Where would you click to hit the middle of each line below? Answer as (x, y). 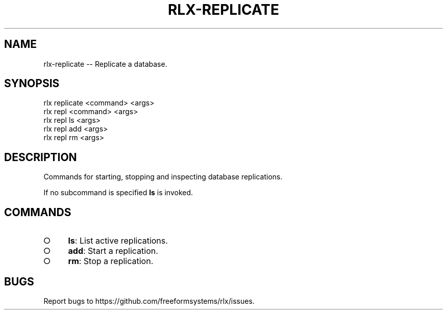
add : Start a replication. (113, 251)
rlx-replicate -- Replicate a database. (105, 64)
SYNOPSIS (32, 84)
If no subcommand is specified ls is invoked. (118, 193)
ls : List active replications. (118, 241)
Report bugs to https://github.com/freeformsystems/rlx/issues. (149, 301)
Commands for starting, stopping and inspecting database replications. (163, 177)
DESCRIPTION (41, 157)
